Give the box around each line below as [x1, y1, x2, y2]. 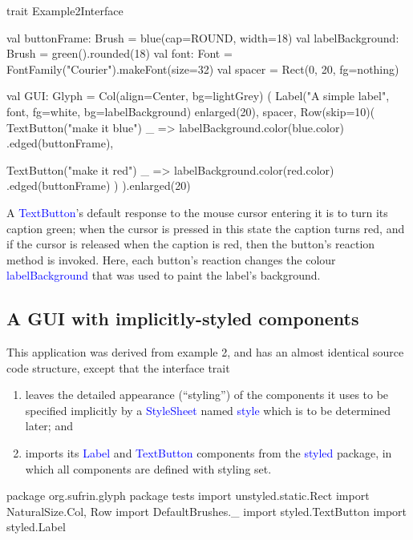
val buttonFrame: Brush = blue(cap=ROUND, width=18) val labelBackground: [6, 29, 399, 46]
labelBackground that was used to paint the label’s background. [6, 267, 321, 284]
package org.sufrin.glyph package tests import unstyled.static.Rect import [6, 487, 370, 504]
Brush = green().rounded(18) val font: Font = [6, 45, 233, 62]
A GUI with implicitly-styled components [6, 306, 359, 331]
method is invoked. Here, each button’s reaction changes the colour [6, 251, 336, 268]
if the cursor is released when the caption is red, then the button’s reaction [6, 236, 375, 252]
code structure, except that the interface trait [6, 359, 230, 376]
